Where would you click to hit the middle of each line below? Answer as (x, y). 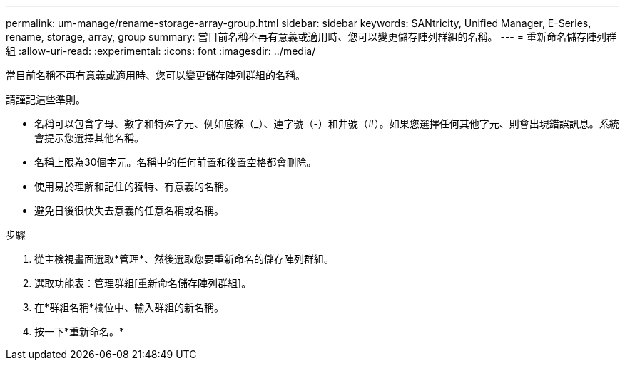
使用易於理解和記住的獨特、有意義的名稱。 (134, 186)
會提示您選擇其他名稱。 (89, 138)
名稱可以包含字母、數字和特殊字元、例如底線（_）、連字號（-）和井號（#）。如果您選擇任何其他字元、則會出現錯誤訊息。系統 (327, 124)
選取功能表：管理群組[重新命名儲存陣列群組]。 (143, 283)
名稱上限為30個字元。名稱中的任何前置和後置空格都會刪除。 (176, 162)
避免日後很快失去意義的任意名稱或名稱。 (129, 210)
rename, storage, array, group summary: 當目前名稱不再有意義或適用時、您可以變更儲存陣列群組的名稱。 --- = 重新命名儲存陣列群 (311, 37)
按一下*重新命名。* (80, 331)
